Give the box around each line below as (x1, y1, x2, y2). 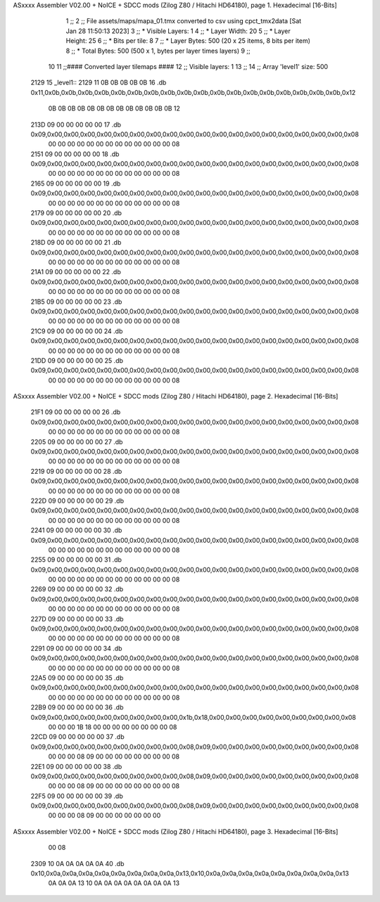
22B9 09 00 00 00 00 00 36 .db (30, 703, 124, 711)
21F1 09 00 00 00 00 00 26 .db (30, 408, 121, 416)
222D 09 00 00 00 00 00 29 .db (30, 496, 125, 505)
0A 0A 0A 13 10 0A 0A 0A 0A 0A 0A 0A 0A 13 (48, 879, 179, 887)
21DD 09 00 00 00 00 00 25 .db (30, 356, 123, 365)
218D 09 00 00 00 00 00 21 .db (30, 238, 122, 247)
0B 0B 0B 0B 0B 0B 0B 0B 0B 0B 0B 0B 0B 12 (48, 104, 181, 112)
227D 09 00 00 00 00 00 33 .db (30, 614, 124, 623)
